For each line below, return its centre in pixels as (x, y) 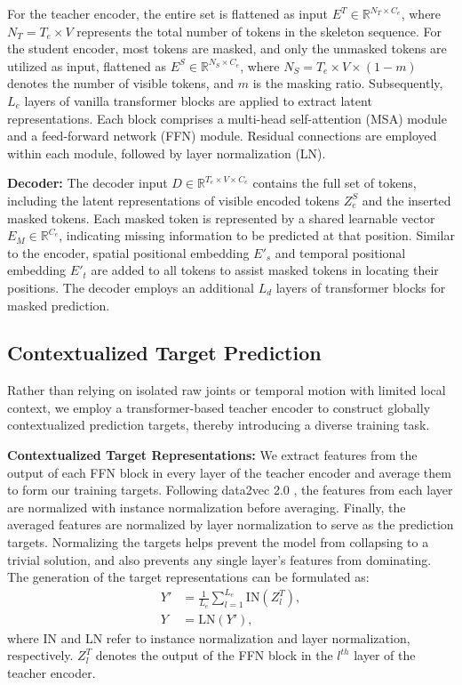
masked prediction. (59, 305)
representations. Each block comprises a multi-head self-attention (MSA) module (227, 118)
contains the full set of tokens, (335, 183)
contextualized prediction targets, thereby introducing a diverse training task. (219, 425)
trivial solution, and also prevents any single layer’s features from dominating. (219, 559)
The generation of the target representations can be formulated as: (188, 577)
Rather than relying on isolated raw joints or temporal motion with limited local (227, 390)
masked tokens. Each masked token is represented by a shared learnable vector (221, 218)
